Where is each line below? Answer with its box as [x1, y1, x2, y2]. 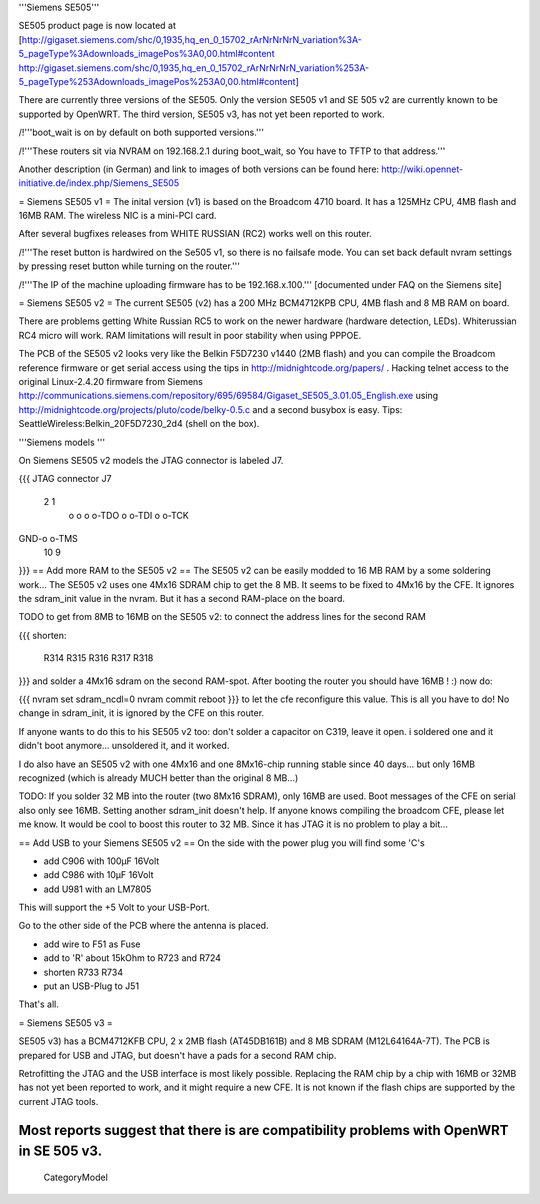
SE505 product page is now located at [18, 20, 177, 32]
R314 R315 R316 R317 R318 [43, 652, 154, 664]
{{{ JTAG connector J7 [18, 473, 112, 485]
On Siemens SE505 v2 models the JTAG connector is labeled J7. [18, 454, 284, 466]
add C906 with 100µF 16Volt [43, 855, 160, 867]
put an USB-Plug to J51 [43, 980, 140, 992]
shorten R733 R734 [43, 966, 124, 978]
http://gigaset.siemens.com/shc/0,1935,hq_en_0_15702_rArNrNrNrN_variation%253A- [18, 61, 370, 74]
